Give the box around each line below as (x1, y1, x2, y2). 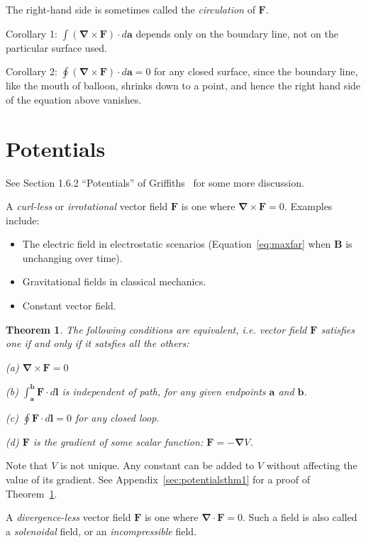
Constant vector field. (22, 298, 116, 313)
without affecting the (266, 458, 357, 473)
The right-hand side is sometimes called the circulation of (6, 2, 255, 16)
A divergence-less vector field (6, 510, 131, 525)
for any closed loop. (74, 410, 160, 424)
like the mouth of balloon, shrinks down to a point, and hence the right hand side (6, 78, 361, 93)
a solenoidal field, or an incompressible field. (6, 523, 197, 538)
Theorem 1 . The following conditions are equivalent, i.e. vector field (6, 322, 307, 336)
